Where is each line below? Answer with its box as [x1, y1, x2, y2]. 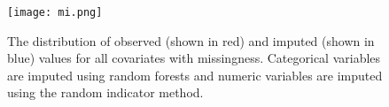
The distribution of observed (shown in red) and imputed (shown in [7, 31, 375, 50]
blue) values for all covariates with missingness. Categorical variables [7, 49, 381, 67]
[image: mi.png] [7, 6, 103, 19]
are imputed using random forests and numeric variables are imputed [7, 65, 383, 84]
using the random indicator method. [7, 83, 204, 102]
